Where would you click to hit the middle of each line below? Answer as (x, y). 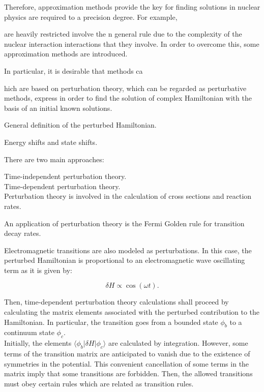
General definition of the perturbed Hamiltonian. (80, 125)
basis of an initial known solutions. (58, 108)
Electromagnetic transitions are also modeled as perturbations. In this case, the (128, 250)
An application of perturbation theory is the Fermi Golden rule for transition (124, 223)
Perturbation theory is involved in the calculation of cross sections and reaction (128, 196)
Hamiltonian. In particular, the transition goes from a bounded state (111, 322)
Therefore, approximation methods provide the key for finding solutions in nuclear (132, 7)
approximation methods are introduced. (66, 54)
